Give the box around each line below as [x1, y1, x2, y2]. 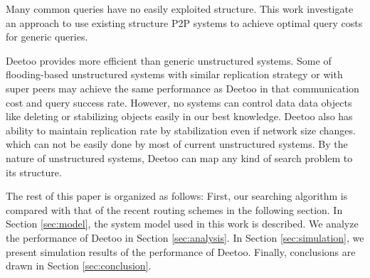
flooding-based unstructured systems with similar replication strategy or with [6, 67, 343, 82]
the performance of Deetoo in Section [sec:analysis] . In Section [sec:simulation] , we [6, 230, 364, 245]
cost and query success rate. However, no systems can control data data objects [6, 95, 352, 109]
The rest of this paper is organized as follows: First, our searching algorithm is [6, 188, 348, 203]
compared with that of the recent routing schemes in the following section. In [6, 202, 343, 217]
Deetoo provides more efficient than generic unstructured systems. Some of [6, 53, 332, 68]
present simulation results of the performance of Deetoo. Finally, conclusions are [6, 244, 356, 259]
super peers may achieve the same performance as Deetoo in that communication [6, 80, 359, 95]
